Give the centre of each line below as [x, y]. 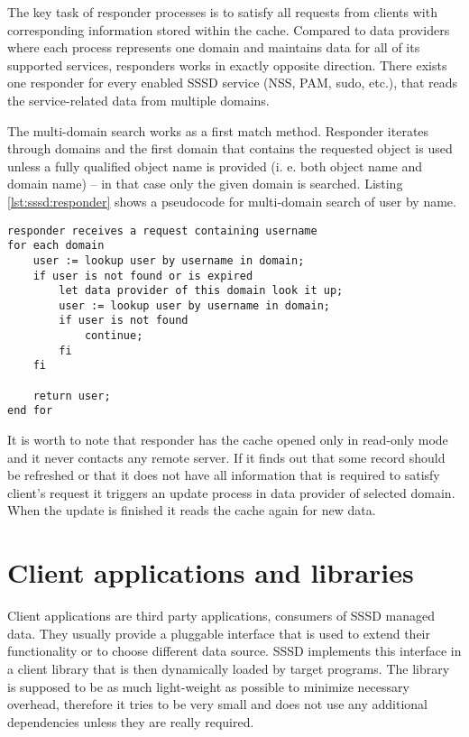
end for [30, 411]
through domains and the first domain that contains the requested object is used [230, 148]
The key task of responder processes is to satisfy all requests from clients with [222, 12]
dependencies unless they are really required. [131, 721]
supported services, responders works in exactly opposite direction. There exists [227, 64]
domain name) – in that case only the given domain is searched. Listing [205, 184]
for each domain [56, 246]
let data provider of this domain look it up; [201, 291]
